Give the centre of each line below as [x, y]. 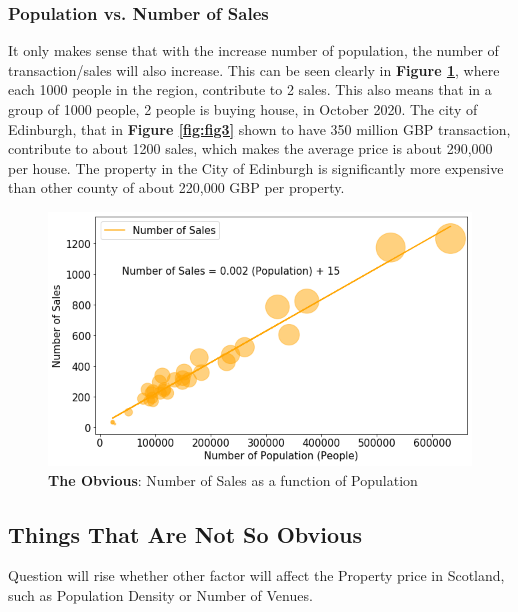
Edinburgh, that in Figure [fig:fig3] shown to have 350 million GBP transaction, [259, 128]
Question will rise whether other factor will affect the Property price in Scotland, [256, 575]
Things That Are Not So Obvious [185, 533]
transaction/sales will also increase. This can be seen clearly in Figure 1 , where [254, 69]
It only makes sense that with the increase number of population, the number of [253, 50]
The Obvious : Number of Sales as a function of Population [233, 479]
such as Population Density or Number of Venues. [160, 594]
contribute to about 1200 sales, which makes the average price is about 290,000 [250, 148]
